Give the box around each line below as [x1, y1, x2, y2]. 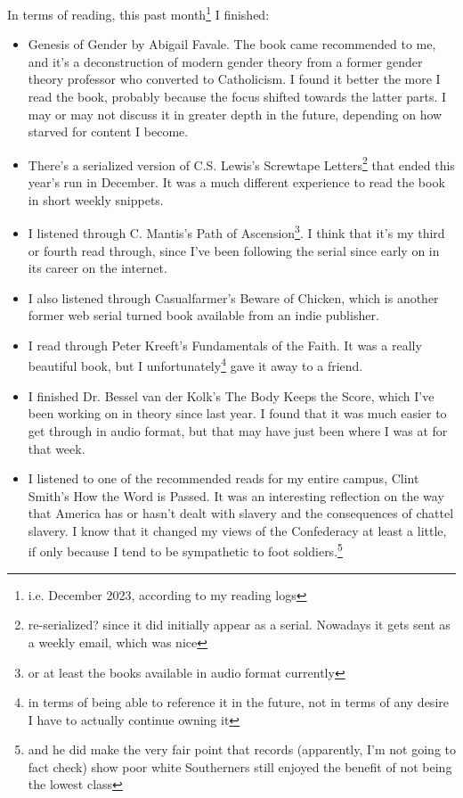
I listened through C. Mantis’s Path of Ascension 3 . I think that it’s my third [28, 221, 445, 242]
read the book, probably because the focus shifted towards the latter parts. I [28, 87, 447, 106]
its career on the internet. [28, 259, 167, 277]
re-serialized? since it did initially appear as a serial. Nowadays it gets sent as [28, 615, 451, 634]
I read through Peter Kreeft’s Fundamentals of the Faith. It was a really [28, 335, 422, 354]
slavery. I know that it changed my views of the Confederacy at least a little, [28, 521, 447, 539]
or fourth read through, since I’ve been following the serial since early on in [28, 241, 440, 259]
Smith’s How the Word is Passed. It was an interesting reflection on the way [28, 486, 444, 505]
